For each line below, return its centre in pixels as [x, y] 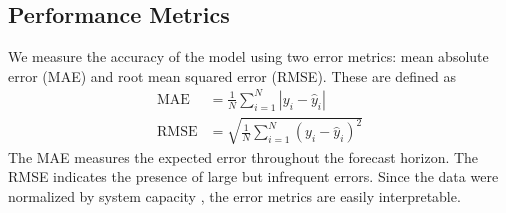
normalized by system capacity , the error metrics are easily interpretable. [234, 195]
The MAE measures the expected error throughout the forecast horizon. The [243, 156]
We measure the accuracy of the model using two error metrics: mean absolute [248, 56]
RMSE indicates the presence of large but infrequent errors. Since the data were [253, 176]
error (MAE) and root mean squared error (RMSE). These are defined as [232, 75]
